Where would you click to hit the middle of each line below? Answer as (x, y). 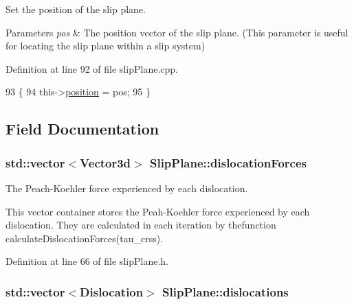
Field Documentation (82, 129)
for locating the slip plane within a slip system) (106, 46)
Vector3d (106, 162)
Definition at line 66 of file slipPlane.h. (87, 261)
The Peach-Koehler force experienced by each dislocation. (127, 188)
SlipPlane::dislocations (225, 291)
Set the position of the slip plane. (76, 9)
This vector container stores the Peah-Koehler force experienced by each (158, 211)
